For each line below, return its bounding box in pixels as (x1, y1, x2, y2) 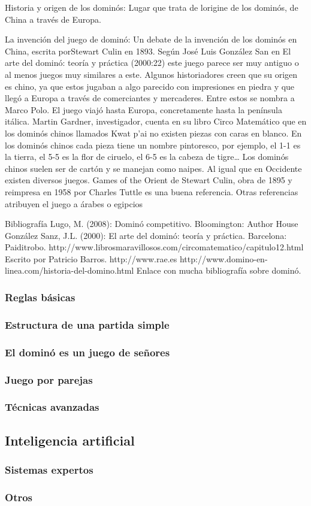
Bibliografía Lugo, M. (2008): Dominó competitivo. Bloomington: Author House (5, 217, 298, 230)
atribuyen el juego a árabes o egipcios (5, 197, 143, 210)
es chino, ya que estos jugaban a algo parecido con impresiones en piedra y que (5, 80, 295, 92)
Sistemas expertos (5, 462, 93, 477)
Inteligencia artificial (5, 431, 135, 449)
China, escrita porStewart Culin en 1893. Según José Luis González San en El (5, 44, 291, 57)
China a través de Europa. (5, 13, 101, 25)
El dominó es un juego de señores (5, 344, 170, 359)
